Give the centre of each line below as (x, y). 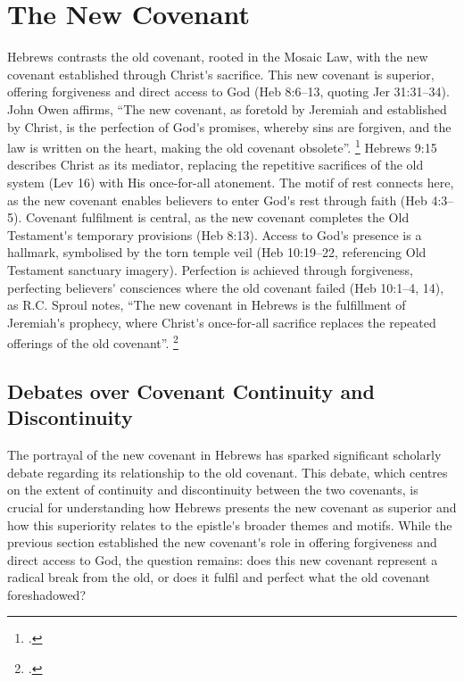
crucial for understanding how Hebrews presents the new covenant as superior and (232, 507)
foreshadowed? (47, 594)
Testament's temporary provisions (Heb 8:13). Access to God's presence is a (215, 234)
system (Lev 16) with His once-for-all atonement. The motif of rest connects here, (231, 182)
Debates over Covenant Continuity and (191, 391)
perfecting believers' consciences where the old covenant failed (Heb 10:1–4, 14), (226, 287)
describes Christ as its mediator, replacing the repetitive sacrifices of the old (215, 165)
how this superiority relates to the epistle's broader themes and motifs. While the (230, 524)
